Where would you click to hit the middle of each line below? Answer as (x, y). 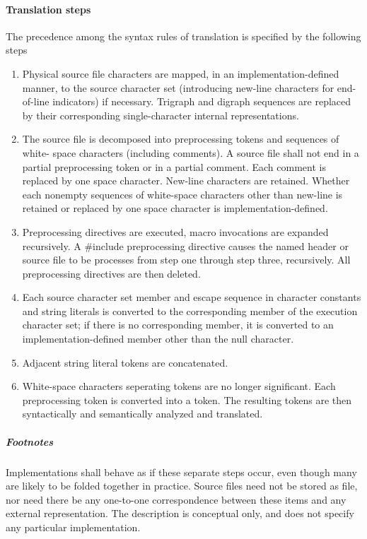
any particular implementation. (73, 527)
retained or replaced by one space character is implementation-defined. (175, 208)
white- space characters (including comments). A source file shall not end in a (191, 152)
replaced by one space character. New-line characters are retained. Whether (186, 180)
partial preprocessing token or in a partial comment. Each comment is (174, 166)
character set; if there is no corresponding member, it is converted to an (178, 325)
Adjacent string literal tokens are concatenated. (125, 362)
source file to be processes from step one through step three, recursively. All (186, 260)
